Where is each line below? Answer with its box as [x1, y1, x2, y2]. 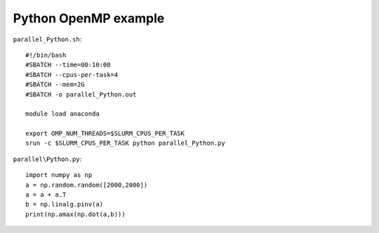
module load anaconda [25, 110, 100, 118]
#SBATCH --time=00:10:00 [25, 61, 111, 69]
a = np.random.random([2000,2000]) [25, 181, 148, 189]
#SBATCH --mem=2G [25, 80, 85, 89]
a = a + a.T [25, 191, 67, 199]
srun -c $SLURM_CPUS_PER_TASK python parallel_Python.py [25, 139, 226, 147]
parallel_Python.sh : [13, 35, 82, 43]
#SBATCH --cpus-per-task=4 [25, 71, 119, 78]
